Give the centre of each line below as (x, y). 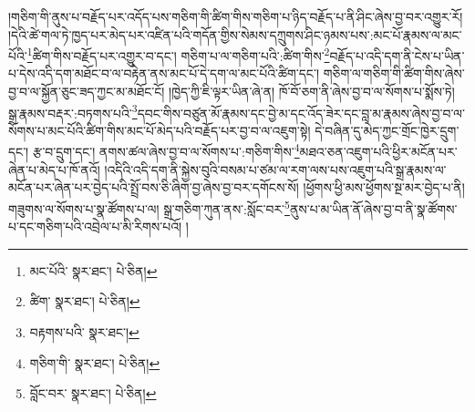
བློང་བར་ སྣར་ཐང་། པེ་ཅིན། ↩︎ (93, 393)
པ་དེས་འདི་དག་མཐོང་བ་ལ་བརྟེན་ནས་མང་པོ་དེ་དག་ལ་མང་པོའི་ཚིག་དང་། (164, 73)
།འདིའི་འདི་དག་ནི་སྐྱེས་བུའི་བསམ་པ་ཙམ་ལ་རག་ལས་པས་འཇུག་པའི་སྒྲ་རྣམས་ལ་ (275, 169)
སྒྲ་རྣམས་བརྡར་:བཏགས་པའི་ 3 (73, 111)
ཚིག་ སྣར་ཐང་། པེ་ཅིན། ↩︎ (85, 301)
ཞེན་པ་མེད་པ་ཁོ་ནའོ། (54, 169)
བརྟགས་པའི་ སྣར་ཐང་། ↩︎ (84, 331)
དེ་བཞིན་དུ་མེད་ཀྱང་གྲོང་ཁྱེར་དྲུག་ (387, 130)
